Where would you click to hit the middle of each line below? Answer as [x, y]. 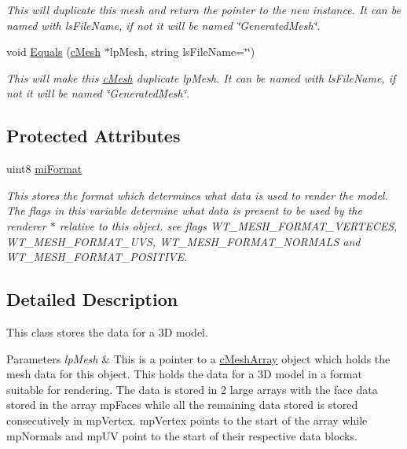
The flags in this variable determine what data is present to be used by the [184, 210]
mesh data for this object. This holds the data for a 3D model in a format [184, 374]
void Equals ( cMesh [54, 52]
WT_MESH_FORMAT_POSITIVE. [97, 257]
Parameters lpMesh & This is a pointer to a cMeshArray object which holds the [198, 358]
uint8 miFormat [44, 169]
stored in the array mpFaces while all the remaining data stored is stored [182, 405]
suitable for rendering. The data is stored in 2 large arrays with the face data [192, 389]
